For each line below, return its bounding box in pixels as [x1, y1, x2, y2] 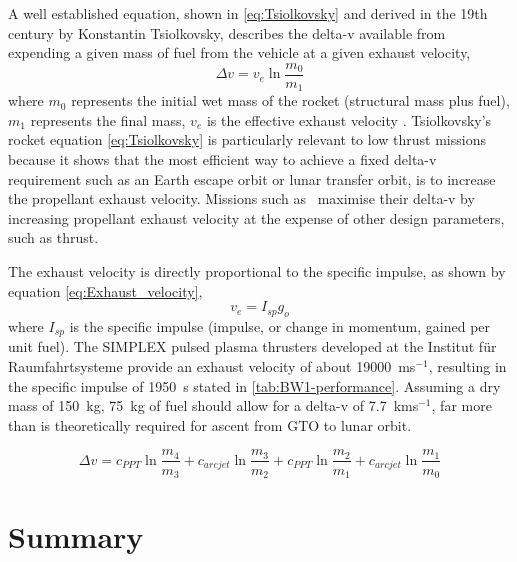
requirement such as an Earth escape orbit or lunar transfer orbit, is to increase [8, 168, 496, 189]
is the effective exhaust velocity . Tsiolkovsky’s [206, 109, 492, 130]
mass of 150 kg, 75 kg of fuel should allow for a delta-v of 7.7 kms [8, 395, 419, 416]
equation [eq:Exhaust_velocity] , [8, 280, 203, 301]
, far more [431, 395, 492, 416]
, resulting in [428, 356, 507, 377]
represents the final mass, [30, 109, 186, 130]
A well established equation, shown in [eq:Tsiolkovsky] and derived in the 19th [8, 3, 488, 23]
